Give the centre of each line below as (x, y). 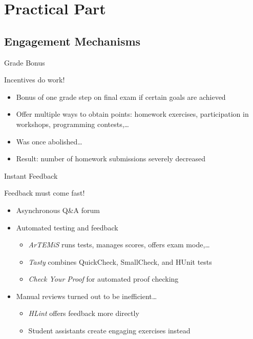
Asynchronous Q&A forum (58, 210)
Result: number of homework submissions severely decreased (111, 158)
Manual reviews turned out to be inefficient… (87, 296)
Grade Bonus (25, 62)
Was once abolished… (49, 141)
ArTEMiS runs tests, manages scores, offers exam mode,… (119, 245)
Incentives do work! (35, 80)
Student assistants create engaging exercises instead (109, 331)
